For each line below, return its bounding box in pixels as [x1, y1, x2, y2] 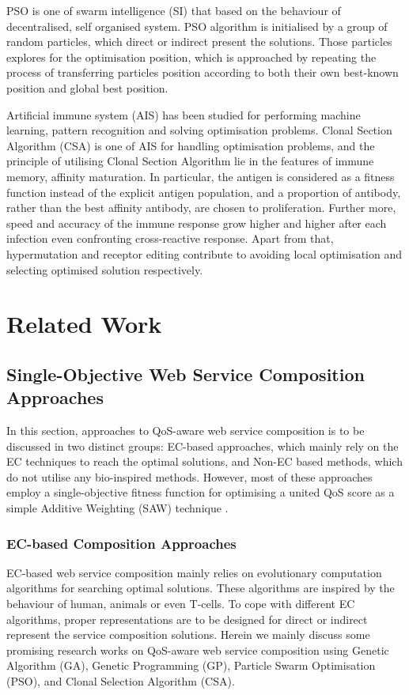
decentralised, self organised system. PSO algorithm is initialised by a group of [6, 17, 388, 34]
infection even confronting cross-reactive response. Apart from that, [6, 230, 334, 247]
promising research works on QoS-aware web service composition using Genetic [6, 641, 389, 658]
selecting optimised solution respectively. [6, 261, 203, 278]
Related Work [6, 308, 162, 340]
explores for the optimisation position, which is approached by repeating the [6, 48, 377, 65]
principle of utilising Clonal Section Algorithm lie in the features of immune [6, 153, 374, 169]
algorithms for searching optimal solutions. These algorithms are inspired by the [6, 580, 395, 596]
